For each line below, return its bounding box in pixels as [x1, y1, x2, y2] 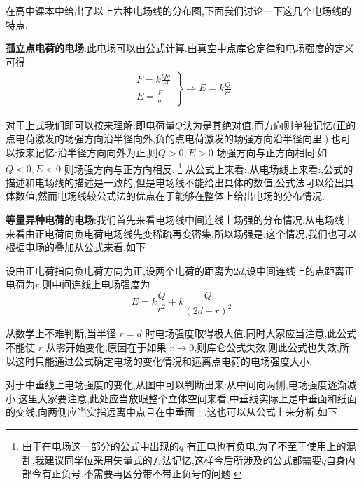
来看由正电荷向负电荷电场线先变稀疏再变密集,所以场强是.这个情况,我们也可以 [6, 226, 357, 240]
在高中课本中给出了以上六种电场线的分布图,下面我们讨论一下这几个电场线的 [6, 4, 351, 18]
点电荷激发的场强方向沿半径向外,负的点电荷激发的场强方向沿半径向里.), [6, 131, 332, 146]
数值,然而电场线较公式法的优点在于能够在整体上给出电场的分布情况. [15, 189, 325, 203]
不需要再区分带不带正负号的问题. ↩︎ [83, 466, 242, 481]
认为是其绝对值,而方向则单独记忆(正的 [182, 117, 356, 132]
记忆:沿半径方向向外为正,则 [34, 144, 158, 159]
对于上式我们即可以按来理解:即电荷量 [6, 117, 175, 132]
